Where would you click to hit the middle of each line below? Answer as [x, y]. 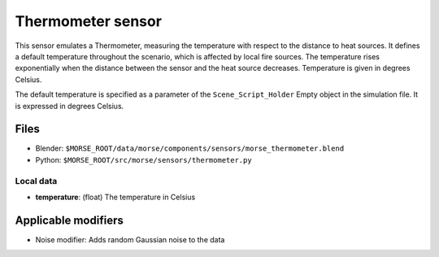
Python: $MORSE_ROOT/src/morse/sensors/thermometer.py [143, 159]
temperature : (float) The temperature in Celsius [115, 197]
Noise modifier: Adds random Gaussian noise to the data [130, 239]
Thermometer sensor [89, 21]
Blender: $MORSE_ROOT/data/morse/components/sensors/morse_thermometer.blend [190, 148]
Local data [36, 181]
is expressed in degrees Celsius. [70, 106]
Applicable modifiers [69, 220]
